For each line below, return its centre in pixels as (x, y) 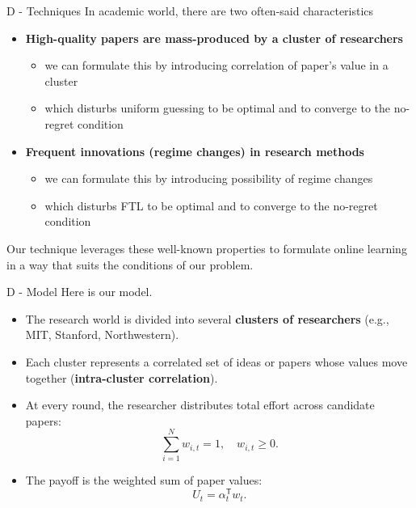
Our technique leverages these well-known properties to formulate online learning (207, 248)
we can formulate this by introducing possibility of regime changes (209, 178)
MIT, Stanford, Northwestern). (102, 334)
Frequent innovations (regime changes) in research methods (195, 151)
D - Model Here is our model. (80, 292)
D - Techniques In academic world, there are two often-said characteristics (190, 11)
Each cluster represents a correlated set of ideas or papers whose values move (216, 361)
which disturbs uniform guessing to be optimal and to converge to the (218, 108)
